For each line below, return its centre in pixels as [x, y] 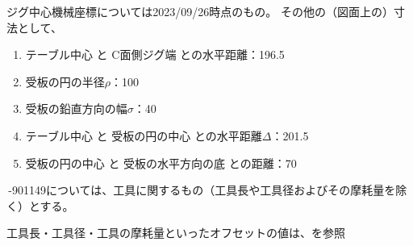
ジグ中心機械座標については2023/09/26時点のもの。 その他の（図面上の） [200, 11]
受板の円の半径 [65, 81]
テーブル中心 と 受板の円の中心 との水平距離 [144, 135]
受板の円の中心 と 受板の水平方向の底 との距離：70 [161, 163]
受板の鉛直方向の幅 [76, 108]
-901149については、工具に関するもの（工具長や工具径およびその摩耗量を [202, 190]
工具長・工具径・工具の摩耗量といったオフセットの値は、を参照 [176, 233]
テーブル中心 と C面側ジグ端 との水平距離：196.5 [155, 54]
